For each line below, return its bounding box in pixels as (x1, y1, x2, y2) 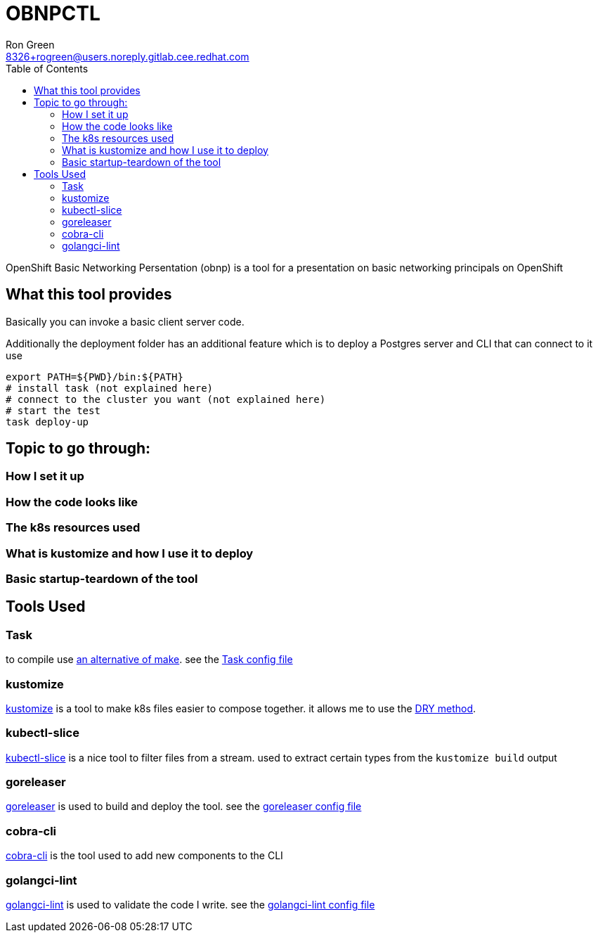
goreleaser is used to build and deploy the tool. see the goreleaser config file (6, 800, 362, 813)
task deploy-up (6, 416, 89, 428)
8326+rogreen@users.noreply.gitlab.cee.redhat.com (6, 50, 249, 63)
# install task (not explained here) (6, 382, 214, 394)
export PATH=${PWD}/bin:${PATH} (6, 371, 183, 383)
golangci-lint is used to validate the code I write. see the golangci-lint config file (6, 898, 375, 911)
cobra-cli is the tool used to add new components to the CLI (6, 849, 283, 862)
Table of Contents (6, 62, 89, 75)
